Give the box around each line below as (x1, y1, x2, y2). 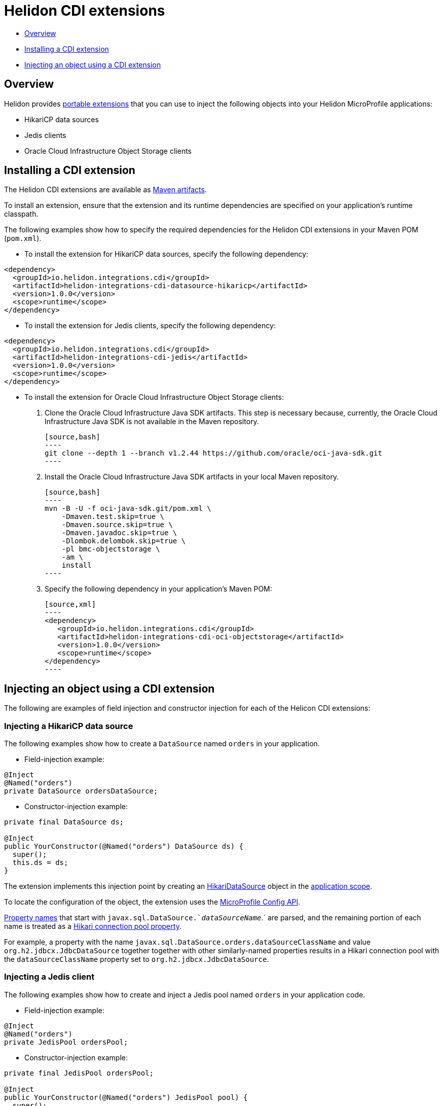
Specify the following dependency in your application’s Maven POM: (45, 584, 272, 594)
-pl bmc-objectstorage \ (61, 545, 160, 554)
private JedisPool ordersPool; (4, 1038, 128, 1046)
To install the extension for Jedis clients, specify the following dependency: (24, 321, 276, 330)
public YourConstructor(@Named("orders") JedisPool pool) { (4, 1093, 248, 1101)
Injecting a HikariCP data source (4, 720, 133, 731)
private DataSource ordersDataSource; (4, 787, 158, 796)
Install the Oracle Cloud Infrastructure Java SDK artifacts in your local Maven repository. (45, 472, 339, 481)
